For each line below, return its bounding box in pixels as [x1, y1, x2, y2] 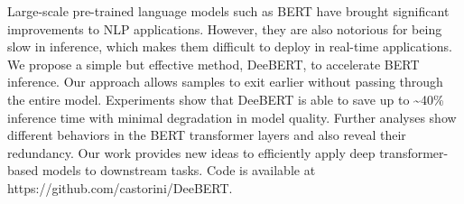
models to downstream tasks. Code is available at [42, 161, 316, 180]
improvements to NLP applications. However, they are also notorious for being [7, 19, 442, 38]
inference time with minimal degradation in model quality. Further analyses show [7, 107, 457, 126]
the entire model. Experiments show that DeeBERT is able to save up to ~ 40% [7, 89, 444, 108]
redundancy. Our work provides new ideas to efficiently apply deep [7, 143, 376, 162]
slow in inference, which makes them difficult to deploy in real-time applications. [7, 37, 453, 56]
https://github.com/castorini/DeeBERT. [7, 178, 233, 197]
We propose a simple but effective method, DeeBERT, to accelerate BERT [7, 54, 420, 73]
